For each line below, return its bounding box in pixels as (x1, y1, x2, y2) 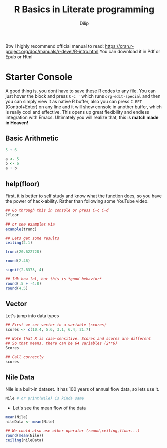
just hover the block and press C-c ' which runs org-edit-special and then (5, 93, 161, 99)
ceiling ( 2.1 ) (5, 240, 33, 245)
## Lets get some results (5, 236, 59, 241)
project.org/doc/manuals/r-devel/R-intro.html (5, 48, 99, 54)
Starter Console (5, 71, 73, 83)
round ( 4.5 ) (5, 286, 28, 291)
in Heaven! (5, 119, 29, 126)
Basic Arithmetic (5, 134, 59, 143)
